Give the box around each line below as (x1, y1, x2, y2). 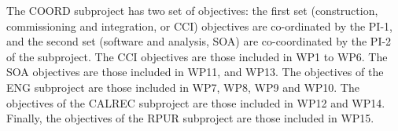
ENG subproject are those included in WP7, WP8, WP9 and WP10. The (6, 78, 359, 95)
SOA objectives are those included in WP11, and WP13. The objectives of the (6, 64, 384, 80)
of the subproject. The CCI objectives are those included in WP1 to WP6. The (6, 48, 388, 64)
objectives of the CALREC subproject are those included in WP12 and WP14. (6, 94, 385, 111)
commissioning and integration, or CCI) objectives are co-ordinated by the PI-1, (6, 17, 392, 34)
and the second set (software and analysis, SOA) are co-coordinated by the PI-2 (6, 33, 392, 49)
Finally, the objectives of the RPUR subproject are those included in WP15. (6, 110, 374, 126)
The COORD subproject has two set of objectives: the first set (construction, (6, 2, 378, 18)
